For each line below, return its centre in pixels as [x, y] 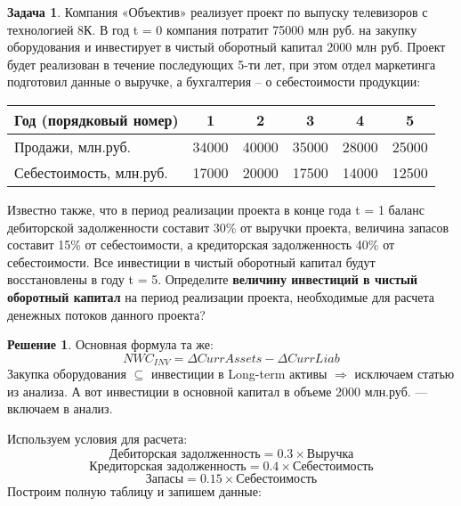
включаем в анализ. [60, 408]
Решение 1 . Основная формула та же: [110, 344]
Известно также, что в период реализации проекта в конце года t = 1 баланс [216, 209]
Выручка [330, 454]
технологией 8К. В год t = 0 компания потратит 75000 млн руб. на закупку [212, 29]
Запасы [165, 479]
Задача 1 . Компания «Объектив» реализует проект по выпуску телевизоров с [218, 12]
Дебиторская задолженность [185, 454]
